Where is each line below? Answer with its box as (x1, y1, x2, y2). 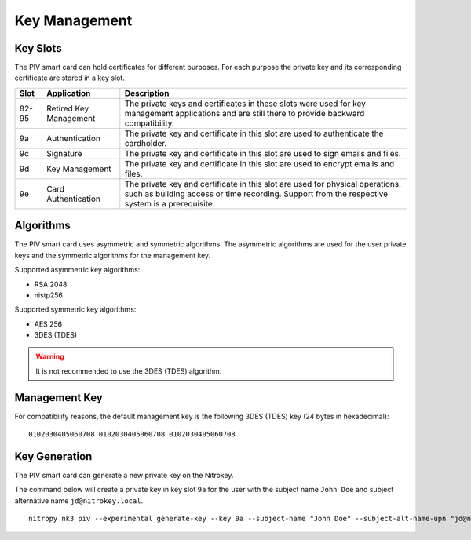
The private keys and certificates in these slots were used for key (124, 98, 367, 109)
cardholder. (124, 137, 167, 148)
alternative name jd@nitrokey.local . (14, 495, 144, 505)
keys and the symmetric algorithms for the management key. (14, 250, 211, 260)
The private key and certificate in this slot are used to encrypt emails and (124, 158, 395, 169)
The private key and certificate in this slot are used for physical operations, (124, 178, 402, 189)
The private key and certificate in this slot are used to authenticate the (124, 128, 384, 139)
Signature (46, 148, 82, 159)
